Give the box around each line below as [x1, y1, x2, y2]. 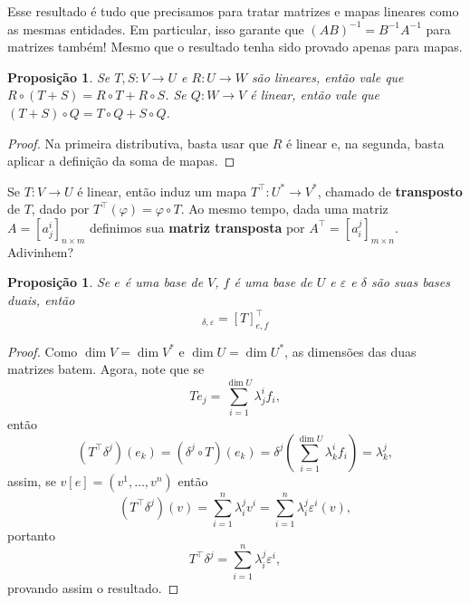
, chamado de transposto [317, 181, 463, 200]
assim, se [7, 471, 56, 490]
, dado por [31, 199, 90, 218]
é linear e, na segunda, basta [286, 133, 445, 152]
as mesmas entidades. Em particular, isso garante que [7, 19, 304, 38]
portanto [7, 525, 55, 544]
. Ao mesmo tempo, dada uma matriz [180, 199, 388, 218]
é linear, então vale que [250, 85, 379, 104]
